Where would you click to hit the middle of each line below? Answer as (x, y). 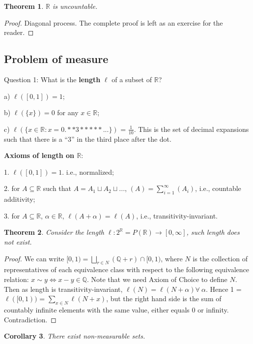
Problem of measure (56, 59)
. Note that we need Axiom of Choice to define (157, 279)
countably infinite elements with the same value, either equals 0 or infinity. (116, 309)
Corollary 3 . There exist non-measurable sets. (75, 336)
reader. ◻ (19, 32)
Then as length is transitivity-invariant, (63, 289)
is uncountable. (75, 6)
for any (68, 112)
